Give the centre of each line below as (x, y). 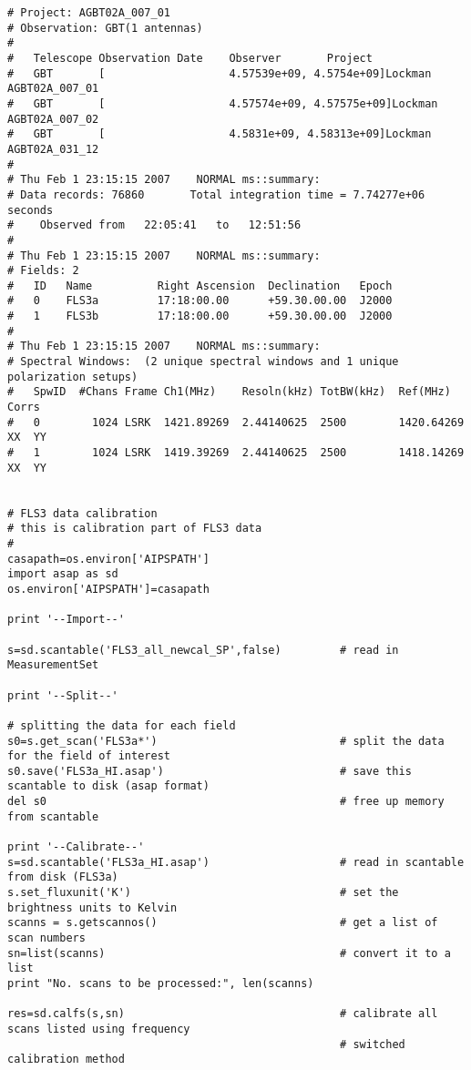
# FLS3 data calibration (82, 513)
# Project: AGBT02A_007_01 (89, 13)
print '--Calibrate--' (76, 847)
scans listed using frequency (99, 1029)
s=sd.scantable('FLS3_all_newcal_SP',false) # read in (203, 650)
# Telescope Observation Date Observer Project (190, 58)
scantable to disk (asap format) (108, 786)
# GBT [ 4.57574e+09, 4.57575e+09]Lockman (223, 103)
